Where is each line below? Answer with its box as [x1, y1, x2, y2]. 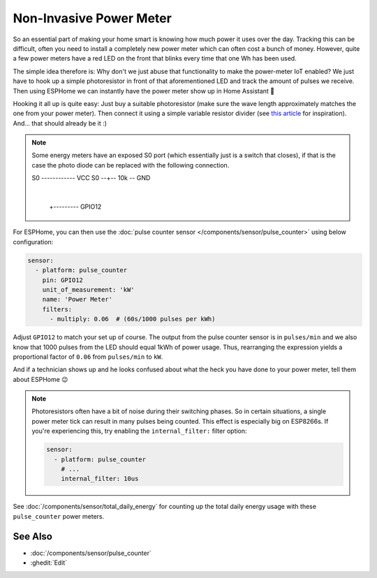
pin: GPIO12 [42, 276, 84, 284]
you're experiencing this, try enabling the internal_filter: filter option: [31, 427, 247, 436]
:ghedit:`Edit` [30, 558, 68, 567]
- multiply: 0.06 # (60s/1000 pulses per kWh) [50, 315, 216, 323]
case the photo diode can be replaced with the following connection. [31, 161, 230, 169]
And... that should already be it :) [13, 119, 108, 127]
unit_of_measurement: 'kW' [42, 286, 135, 293]
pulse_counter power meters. [13, 512, 105, 520]
